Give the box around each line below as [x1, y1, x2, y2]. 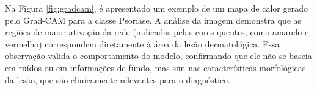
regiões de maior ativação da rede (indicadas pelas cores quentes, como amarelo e [5, 26, 309, 38]
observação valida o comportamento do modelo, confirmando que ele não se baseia [5, 49, 312, 62]
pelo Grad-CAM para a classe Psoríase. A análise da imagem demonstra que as [5, 13, 302, 26]
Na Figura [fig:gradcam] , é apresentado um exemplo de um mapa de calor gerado [5, 2, 308, 14]
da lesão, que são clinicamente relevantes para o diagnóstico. [5, 73, 231, 86]
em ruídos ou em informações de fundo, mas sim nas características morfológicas [5, 61, 306, 74]
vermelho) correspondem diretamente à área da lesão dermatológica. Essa [5, 37, 280, 50]
